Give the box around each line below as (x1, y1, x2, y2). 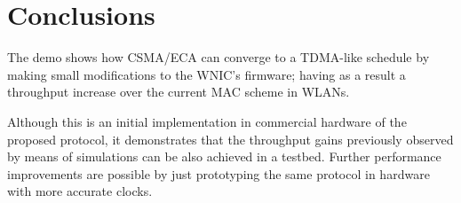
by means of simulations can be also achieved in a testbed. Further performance (7, 147, 441, 166)
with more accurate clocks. (7, 182, 153, 200)
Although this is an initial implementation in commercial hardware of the (7, 112, 407, 130)
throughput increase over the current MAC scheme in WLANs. (7, 82, 350, 101)
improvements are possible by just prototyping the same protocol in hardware (7, 164, 430, 183)
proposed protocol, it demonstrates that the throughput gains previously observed (7, 129, 454, 148)
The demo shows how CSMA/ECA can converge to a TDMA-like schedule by (7, 48, 430, 66)
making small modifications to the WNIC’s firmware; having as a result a (7, 65, 406, 83)
